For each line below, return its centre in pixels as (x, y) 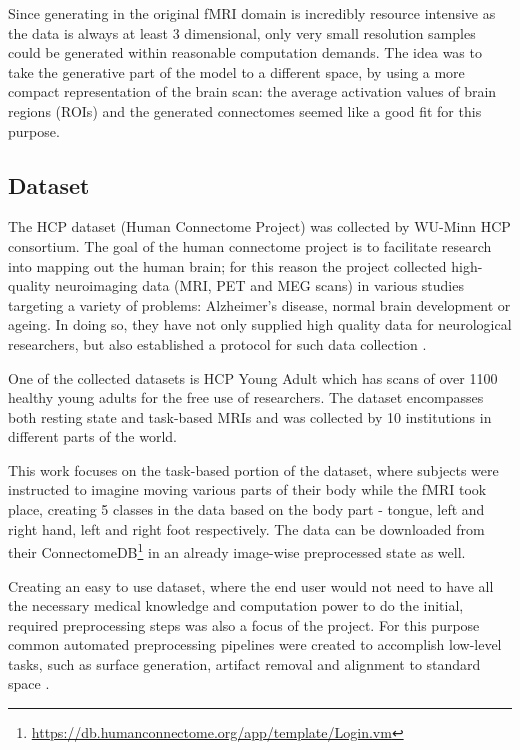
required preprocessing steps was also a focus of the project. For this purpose (244, 624)
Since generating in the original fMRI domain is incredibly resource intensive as (252, 13)
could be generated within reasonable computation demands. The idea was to (245, 52)
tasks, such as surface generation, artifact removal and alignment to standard (244, 663)
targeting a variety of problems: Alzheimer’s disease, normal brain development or (259, 304)
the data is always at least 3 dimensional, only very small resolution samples (242, 32)
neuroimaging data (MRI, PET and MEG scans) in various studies (259, 285)
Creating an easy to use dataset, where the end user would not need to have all (251, 585)
